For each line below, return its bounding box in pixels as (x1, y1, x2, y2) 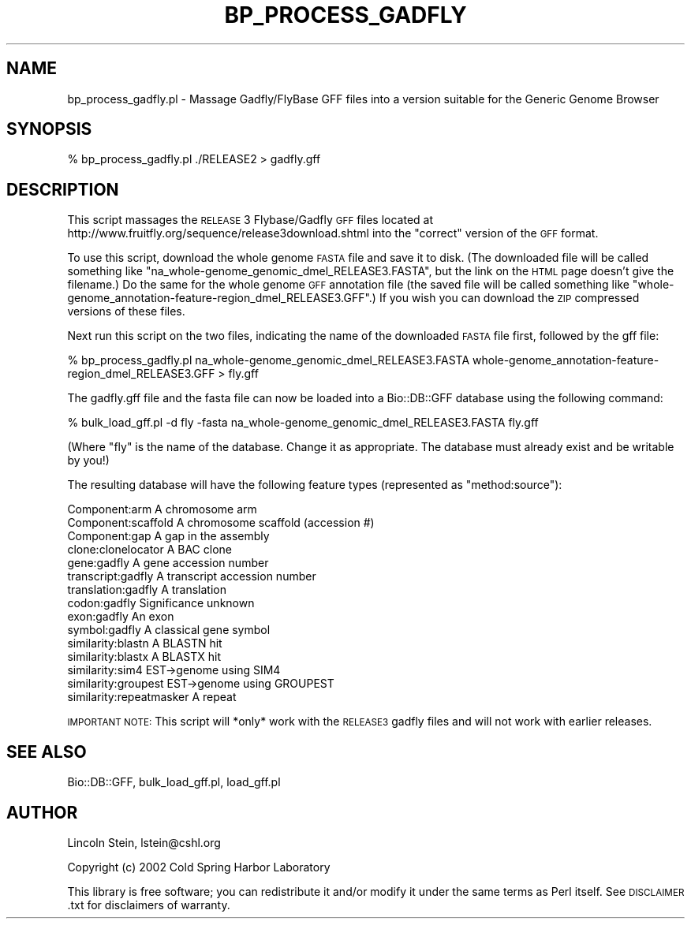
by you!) (67, 453, 110, 468)
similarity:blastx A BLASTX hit (67, 650, 222, 664)
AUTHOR (6, 802, 78, 822)
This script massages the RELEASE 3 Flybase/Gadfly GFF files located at (67, 213, 434, 227)
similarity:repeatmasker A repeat (67, 690, 237, 704)
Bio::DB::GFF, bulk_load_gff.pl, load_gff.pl (67, 775, 281, 789)
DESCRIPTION (6, 179, 119, 200)
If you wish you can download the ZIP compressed (379, 291, 640, 305)
